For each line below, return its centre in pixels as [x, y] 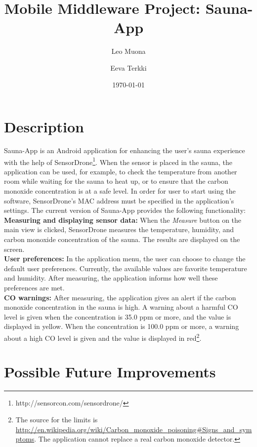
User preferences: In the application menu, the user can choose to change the [125, 259]
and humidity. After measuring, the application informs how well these [111, 278]
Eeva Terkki [128, 67]
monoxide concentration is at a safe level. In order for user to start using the [120, 191]
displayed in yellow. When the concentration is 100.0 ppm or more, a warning [122, 326]
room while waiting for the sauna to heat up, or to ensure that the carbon [116, 181]
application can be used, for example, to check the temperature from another [121, 171]
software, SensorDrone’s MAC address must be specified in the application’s [119, 200]
